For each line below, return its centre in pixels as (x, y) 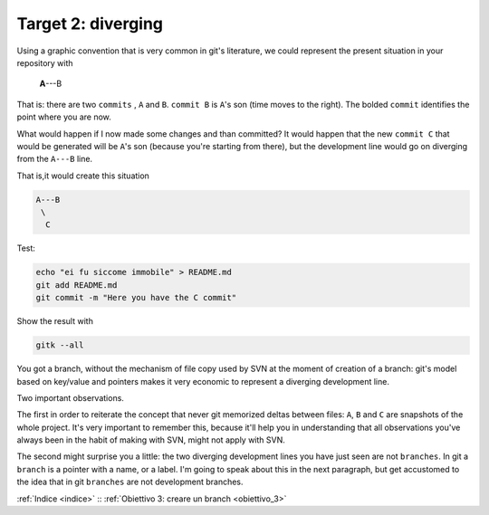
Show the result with (55, 321)
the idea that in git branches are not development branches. (130, 482)
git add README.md (77, 285)
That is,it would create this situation (83, 176)
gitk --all (60, 345)
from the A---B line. (55, 159)
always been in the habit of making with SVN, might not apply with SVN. (151, 440)
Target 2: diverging (90, 24)
